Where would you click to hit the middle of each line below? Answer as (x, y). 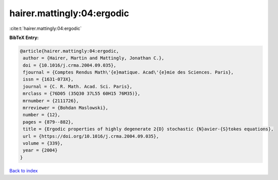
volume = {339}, (43, 143)
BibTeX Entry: (24, 38)
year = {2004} (40, 150)
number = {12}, (42, 115)
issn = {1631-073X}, (48, 79)
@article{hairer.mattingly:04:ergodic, (69, 51)
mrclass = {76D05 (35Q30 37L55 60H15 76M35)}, (82, 94)
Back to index (24, 170)
